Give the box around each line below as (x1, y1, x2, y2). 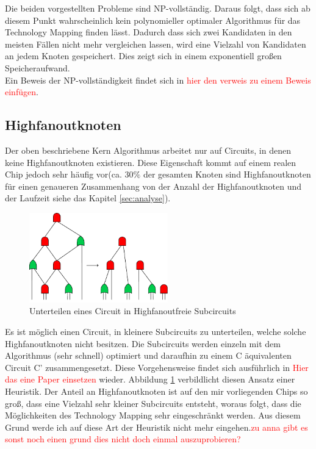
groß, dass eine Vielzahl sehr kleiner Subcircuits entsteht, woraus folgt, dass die (5, 397, 301, 409)
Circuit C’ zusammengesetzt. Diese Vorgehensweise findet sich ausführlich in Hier (5, 361, 309, 373)
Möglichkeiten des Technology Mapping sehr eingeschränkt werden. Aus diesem (5, 409, 301, 422)
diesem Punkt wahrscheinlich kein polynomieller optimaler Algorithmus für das (5, 13, 301, 26)
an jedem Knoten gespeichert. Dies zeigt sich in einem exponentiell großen (5, 49, 282, 62)
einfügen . (5, 85, 38, 98)
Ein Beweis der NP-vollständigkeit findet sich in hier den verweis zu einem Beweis (5, 73, 311, 86)
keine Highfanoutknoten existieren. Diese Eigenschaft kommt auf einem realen (5, 156, 296, 168)
